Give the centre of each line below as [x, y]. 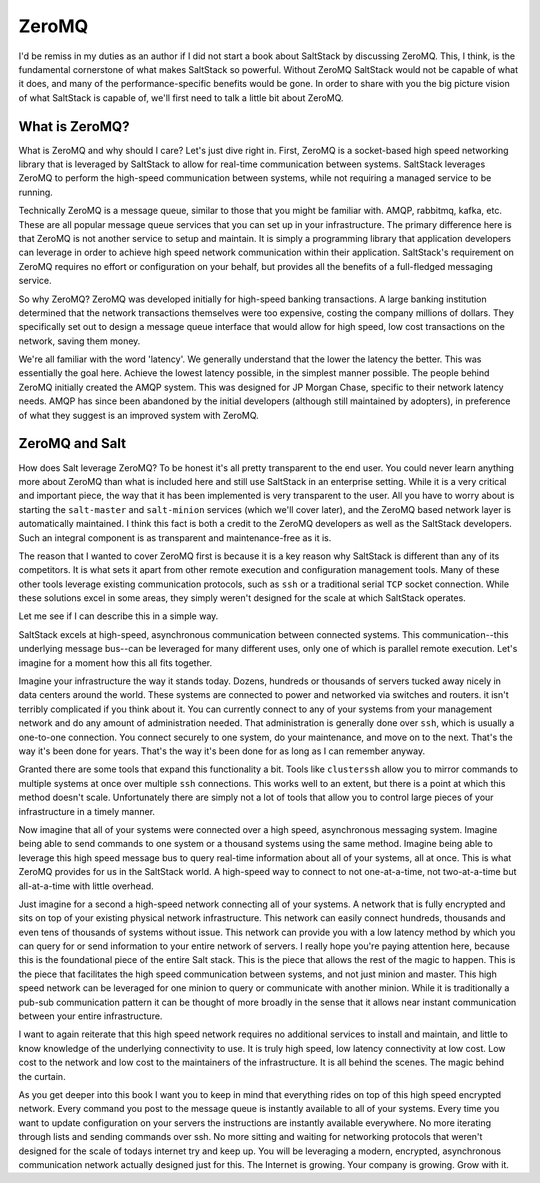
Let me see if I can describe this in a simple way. [118, 616]
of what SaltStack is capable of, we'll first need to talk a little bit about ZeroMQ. [181, 97]
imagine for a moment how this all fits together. [115, 662]
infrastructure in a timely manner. [86, 811]
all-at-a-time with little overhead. [86, 886]
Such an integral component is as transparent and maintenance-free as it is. [175, 537]
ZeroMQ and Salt [72, 443]
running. [36, 192]
